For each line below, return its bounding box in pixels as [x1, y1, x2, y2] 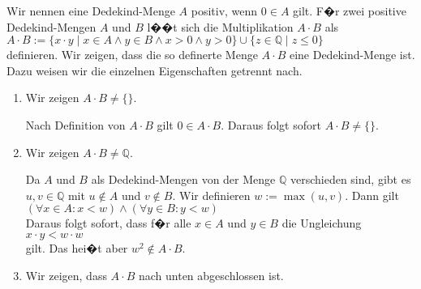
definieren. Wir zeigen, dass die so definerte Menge [6, 46, 258, 63]
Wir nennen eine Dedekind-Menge [6, 2, 175, 19]
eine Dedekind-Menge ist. [289, 46, 415, 63]
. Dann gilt [345, 186, 399, 203]
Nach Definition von [25, 116, 126, 133]
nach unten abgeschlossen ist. [138, 266, 284, 283]
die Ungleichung [281, 215, 362, 232]
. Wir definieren [172, 186, 251, 203]
